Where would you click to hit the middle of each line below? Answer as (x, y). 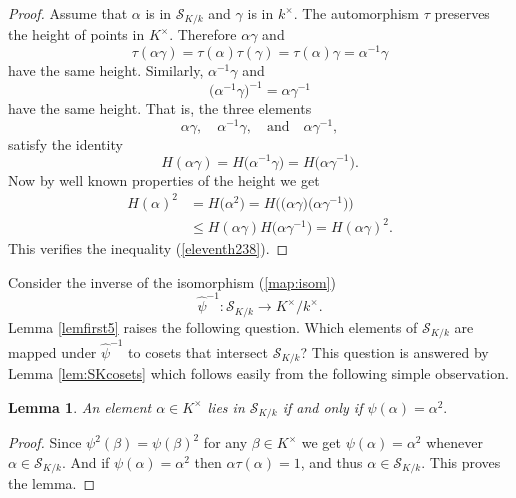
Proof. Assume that (68, 13)
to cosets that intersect (198, 351)
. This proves (461, 461)
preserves (462, 13)
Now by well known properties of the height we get (164, 179)
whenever (455, 442)
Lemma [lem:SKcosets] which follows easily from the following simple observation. (258, 373)
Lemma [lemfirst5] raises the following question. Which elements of (213, 326)
